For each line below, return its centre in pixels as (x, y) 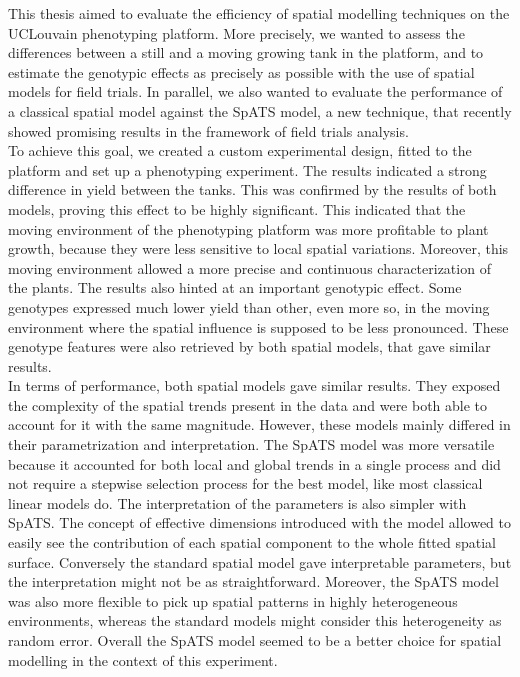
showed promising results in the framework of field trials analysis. (208, 130)
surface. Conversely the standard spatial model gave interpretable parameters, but (260, 561)
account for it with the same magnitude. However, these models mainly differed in (259, 424)
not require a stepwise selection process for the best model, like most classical (245, 483)
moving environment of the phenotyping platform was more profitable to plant (248, 228)
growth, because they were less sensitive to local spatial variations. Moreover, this (258, 248)
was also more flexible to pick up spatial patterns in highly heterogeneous (233, 600)
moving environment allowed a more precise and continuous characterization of (249, 267)
